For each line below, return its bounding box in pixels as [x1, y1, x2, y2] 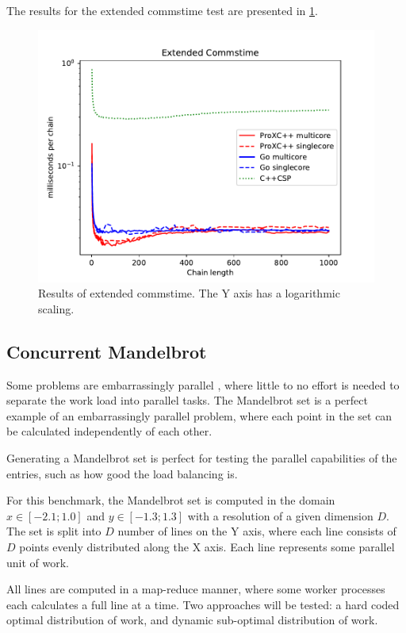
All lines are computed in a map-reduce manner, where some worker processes [6, 581, 385, 597]
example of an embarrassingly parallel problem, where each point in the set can [6, 407, 393, 424]
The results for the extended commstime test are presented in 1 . [6, 2, 318, 18]
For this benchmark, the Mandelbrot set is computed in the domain [6, 492, 335, 508]
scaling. [38, 300, 75, 316]
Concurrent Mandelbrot [6, 339, 207, 363]
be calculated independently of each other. [6, 423, 213, 439]
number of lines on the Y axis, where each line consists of [117, 523, 396, 539]
